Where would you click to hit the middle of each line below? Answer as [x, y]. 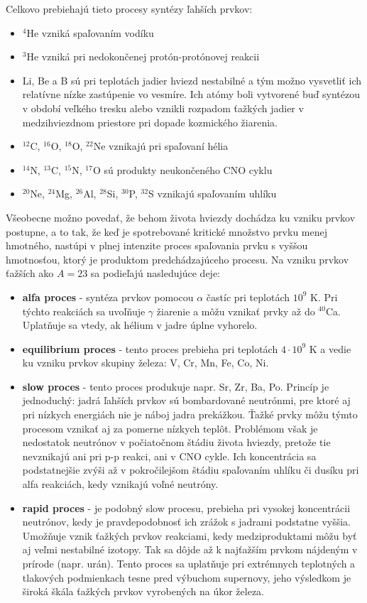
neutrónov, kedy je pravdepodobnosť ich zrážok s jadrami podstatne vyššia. [186, 522]
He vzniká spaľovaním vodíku [90, 32]
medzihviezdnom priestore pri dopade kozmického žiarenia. [150, 122]
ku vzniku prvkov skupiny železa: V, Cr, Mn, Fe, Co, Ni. [146, 363]
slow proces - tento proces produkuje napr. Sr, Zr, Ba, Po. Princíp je [176, 386]
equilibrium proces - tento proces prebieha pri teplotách [150, 348]
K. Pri [324, 297]
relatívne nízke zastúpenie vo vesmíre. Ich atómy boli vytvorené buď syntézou [191, 94]
